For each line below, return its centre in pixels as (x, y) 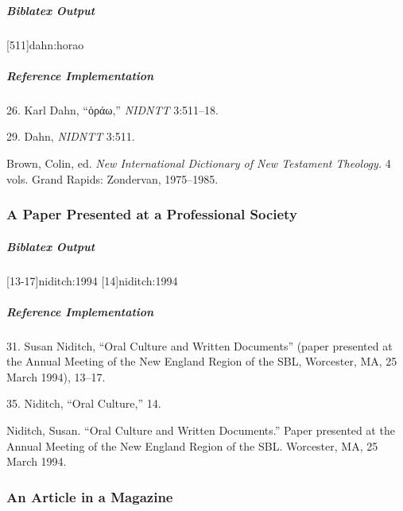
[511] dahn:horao (45, 44)
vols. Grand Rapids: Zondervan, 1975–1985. (112, 178)
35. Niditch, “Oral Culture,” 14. (84, 403)
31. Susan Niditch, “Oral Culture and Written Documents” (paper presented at (200, 345)
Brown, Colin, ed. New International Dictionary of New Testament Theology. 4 (199, 163)
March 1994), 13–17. (56, 376)
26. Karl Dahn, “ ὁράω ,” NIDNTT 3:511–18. (112, 109)
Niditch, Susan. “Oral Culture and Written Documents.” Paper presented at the (201, 430)
